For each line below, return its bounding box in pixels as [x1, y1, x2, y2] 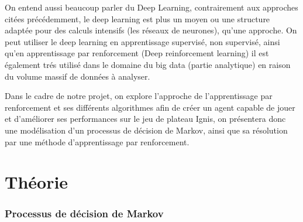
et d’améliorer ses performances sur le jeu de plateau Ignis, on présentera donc [5, 112, 286, 125]
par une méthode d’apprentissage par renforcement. [5, 135, 190, 148]
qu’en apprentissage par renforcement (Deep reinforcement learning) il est [5, 47, 269, 59]
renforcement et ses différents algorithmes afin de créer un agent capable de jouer [5, 101, 295, 113]
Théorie [5, 170, 68, 194]
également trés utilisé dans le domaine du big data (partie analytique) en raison [5, 58, 291, 70]
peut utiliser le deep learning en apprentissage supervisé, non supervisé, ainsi [5, 35, 280, 47]
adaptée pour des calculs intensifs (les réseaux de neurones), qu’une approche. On [5, 24, 297, 36]
